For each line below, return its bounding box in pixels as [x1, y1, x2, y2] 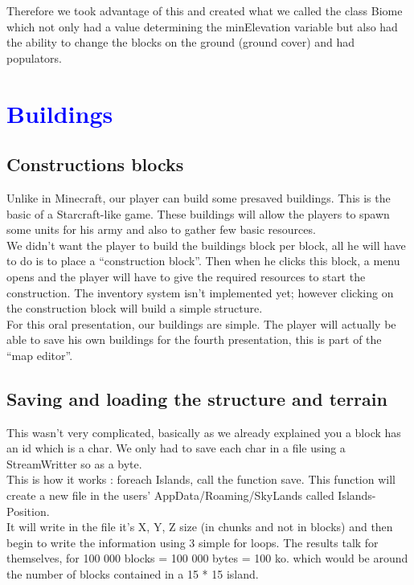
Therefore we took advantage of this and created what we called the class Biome [6, 2, 403, 18]
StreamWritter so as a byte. [6, 455, 142, 472]
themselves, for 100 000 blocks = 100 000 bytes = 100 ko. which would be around [6, 550, 408, 567]
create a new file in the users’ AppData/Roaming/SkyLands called [6, 487, 334, 504]
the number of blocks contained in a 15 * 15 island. [6, 566, 259, 583]
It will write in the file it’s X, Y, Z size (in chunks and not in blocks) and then [6, 518, 393, 535]
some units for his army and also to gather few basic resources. [6, 221, 316, 238]
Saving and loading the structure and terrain [6, 386, 387, 411]
